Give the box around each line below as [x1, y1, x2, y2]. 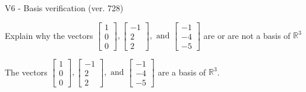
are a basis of [157, 65, 206, 78]
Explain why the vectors [5, 29, 93, 41]
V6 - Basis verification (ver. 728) [5, 2, 124, 14]
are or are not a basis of [203, 29, 291, 41]
